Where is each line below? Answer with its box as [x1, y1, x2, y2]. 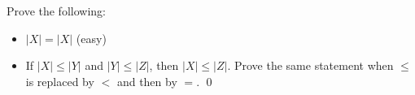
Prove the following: [7, 2, 106, 19]
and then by [116, 72, 177, 89]
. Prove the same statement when [227, 57, 394, 74]
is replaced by [25, 72, 94, 89]
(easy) [76, 29, 107, 46]
